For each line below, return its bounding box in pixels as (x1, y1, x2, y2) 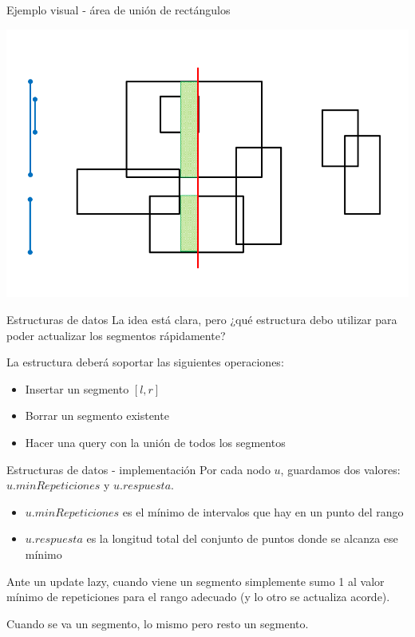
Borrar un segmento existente (25, 407, 169, 424)
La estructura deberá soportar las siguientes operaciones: (6, 354, 284, 370)
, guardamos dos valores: (280, 461, 401, 477)
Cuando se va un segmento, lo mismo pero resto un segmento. (6, 615, 309, 631)
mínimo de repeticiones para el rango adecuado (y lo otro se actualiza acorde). (6, 588, 390, 605)
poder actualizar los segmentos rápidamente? (6, 326, 226, 343)
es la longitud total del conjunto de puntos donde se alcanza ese (86, 530, 398, 547)
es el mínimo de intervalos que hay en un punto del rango (122, 503, 404, 520)
